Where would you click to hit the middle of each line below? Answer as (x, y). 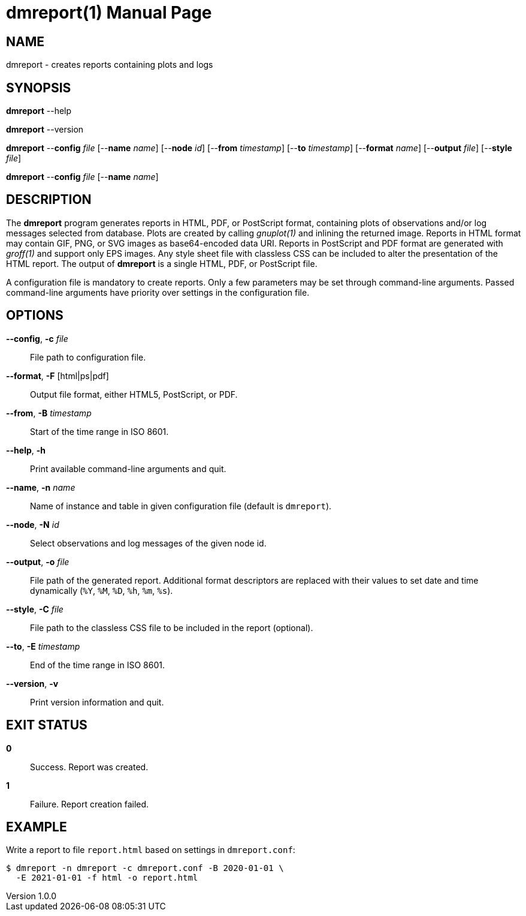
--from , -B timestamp (49, 413)
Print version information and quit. (97, 702)
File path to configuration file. (88, 357)
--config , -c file (37, 338)
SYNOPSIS (39, 88)
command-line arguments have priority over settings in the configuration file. (158, 292)
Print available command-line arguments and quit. (128, 468)
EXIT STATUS (47, 725)
